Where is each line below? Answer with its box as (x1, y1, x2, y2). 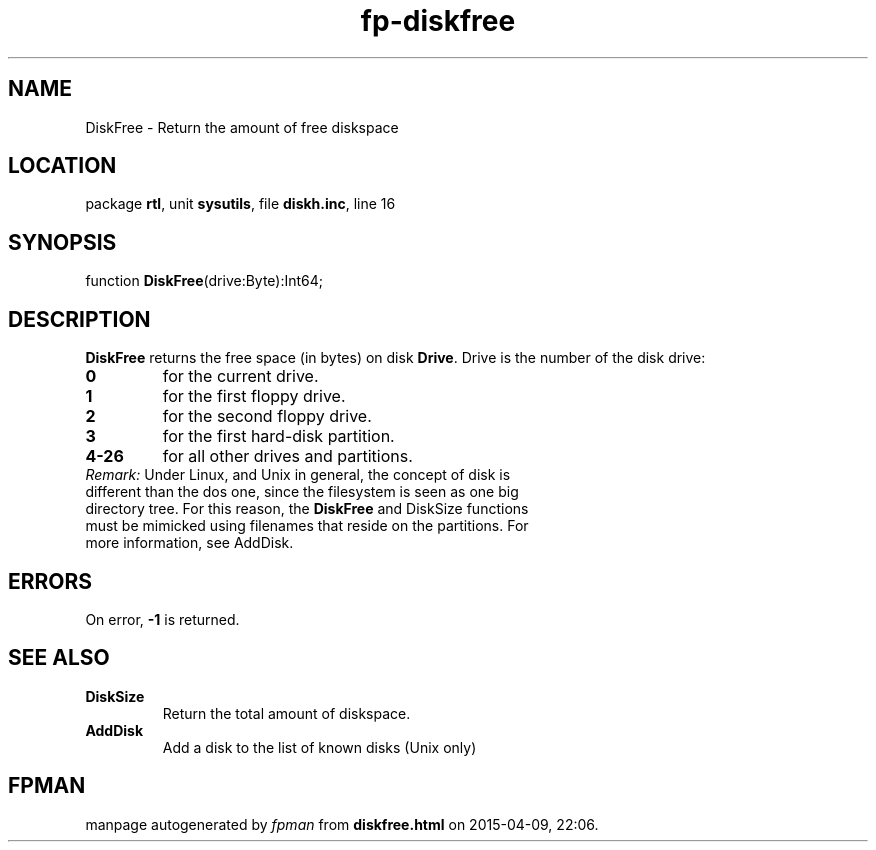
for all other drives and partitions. (162, 446, 413, 467)
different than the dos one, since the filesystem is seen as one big (85, 483, 519, 501)
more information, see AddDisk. (85, 534, 294, 552)
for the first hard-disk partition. (162, 426, 395, 447)
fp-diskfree (360, 4, 516, 38)
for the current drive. (162, 366, 319, 387)
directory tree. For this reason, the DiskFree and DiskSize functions (85, 500, 529, 518)
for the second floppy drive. (162, 406, 372, 427)
